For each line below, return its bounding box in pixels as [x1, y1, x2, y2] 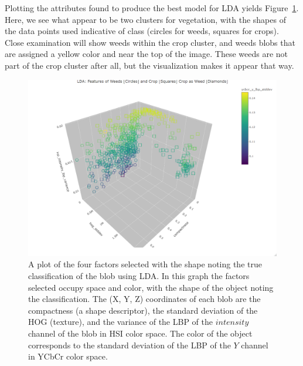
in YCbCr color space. [28, 350, 108, 362]
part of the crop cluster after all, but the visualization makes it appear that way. [5, 59, 294, 71]
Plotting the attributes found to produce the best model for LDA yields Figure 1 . [5, 2, 299, 14]
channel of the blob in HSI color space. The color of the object [28, 327, 253, 339]
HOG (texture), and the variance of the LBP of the [28, 315, 213, 328]
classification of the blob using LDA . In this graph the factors [28, 269, 250, 281]
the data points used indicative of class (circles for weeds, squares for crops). [5, 25, 279, 37]
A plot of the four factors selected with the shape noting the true [28, 258, 262, 270]
